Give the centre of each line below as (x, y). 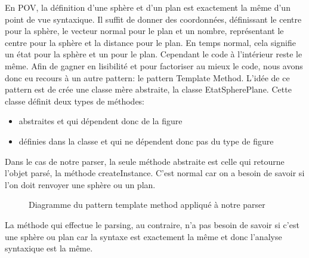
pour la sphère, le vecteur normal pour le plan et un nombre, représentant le (144, 31)
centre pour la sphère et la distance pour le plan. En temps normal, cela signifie (150, 42)
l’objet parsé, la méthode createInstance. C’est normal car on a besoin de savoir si (155, 173)
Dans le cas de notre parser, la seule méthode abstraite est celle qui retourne (145, 161)
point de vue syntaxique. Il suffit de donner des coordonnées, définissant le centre (153, 19)
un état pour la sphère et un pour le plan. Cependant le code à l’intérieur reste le (154, 54)
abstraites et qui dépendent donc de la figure (101, 121)
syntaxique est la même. (49, 248)
